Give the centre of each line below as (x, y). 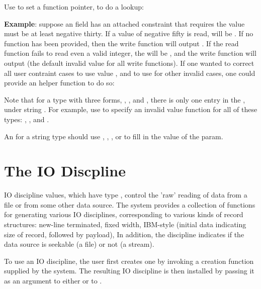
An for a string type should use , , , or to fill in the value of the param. (114, 136)
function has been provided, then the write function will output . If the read (121, 43)
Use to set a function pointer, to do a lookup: (74, 7)
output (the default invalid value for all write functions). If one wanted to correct (129, 63)
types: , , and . (27, 119)
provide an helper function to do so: (59, 83)
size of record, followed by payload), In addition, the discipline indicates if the (124, 234)
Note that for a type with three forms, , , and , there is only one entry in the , (125, 99)
